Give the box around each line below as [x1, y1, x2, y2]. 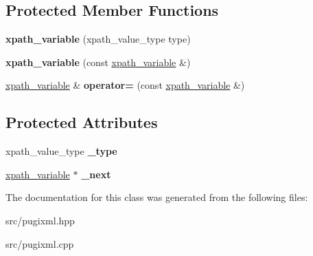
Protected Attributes [5, 111, 158, 133]
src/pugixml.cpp [5, 236, 74, 250]
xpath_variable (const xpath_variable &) [5, 54, 191, 69]
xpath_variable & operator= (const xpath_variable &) [5, 78, 245, 92]
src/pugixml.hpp [5, 213, 75, 227]
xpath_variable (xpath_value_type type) [5, 32, 191, 46]
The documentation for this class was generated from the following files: [5, 190, 308, 204]
